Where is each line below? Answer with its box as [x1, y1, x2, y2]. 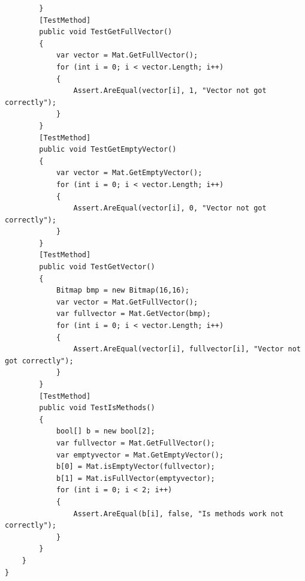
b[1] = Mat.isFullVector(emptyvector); [56, 474, 215, 483]
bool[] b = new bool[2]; [56, 427, 155, 436]
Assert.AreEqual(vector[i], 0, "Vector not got [73, 204, 267, 213]
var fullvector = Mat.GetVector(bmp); [56, 309, 211, 318]
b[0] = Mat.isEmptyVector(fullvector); [56, 462, 215, 471]
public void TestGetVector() [39, 263, 155, 272]
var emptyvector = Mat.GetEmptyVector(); [56, 450, 224, 459]
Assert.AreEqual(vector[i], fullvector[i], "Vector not [73, 345, 301, 354]
